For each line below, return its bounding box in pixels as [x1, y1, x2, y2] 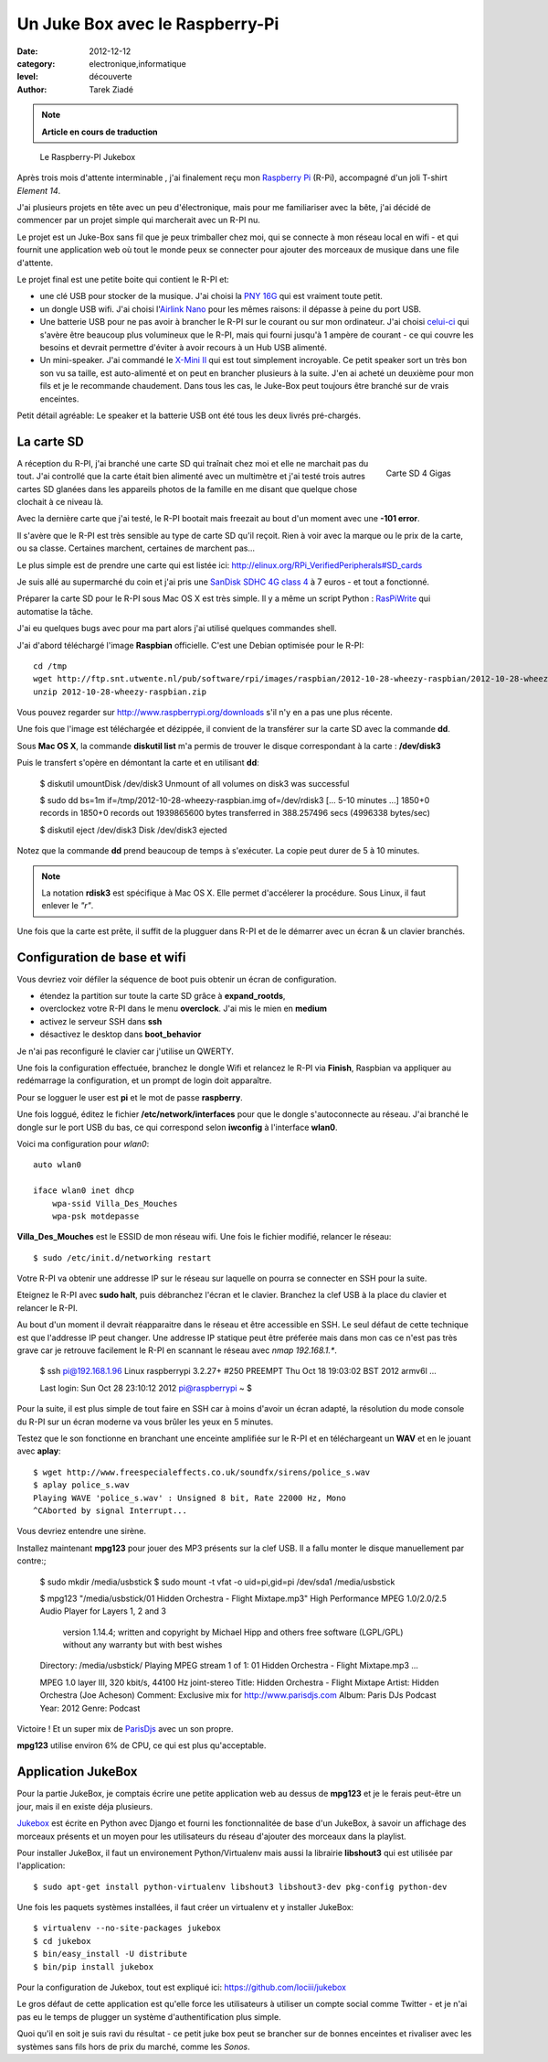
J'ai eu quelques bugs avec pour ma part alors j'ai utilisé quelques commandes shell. [16, 623, 337, 634]
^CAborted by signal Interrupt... [33, 1505, 187, 1516]
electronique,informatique [89, 58, 186, 69]
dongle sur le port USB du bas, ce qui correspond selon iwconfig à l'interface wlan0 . [16, 1122, 338, 1133]
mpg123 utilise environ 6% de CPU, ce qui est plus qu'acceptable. [16, 1740, 267, 1751]
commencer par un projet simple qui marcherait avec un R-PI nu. [16, 215, 260, 226]
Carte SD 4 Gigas [385, 467, 451, 478]
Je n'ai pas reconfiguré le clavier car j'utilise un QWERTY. [16, 1046, 235, 1057]
